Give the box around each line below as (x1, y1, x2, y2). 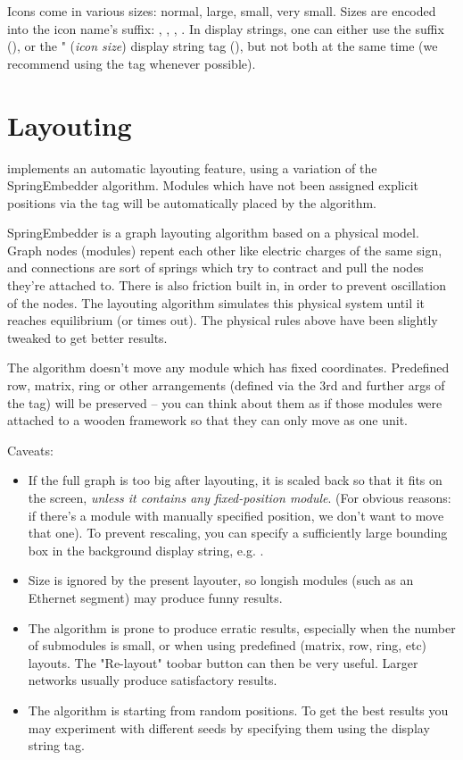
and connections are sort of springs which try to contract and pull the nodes (7, 258, 424, 277)
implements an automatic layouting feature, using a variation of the (7, 158, 377, 177)
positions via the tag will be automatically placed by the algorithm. (7, 193, 376, 212)
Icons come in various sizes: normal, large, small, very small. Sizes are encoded (7, 2, 436, 20)
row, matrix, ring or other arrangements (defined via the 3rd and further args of (7, 376, 445, 395)
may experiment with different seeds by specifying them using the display (28, 718, 430, 737)
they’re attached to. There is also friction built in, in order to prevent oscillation (7, 276, 447, 295)
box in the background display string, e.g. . (28, 540, 264, 559)
